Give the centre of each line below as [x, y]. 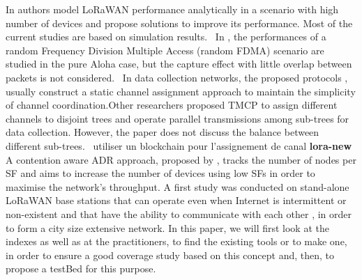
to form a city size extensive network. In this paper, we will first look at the [167, 227]
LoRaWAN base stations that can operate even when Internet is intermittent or [176, 200]
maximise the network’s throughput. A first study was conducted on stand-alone [178, 186]
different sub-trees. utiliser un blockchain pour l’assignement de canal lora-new [179, 145]
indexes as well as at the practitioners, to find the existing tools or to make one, [176, 241]
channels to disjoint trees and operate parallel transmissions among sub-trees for [178, 118]
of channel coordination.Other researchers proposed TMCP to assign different [172, 105]
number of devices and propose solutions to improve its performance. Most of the [179, 23]
